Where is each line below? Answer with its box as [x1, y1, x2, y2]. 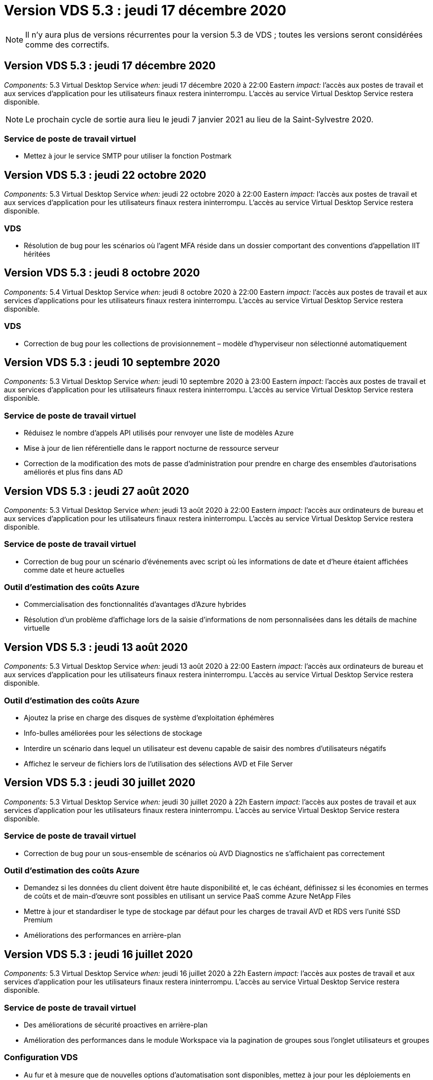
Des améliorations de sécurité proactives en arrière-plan [24, 1021, 208, 1029]
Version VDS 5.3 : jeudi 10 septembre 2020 [4, 356, 220, 369]
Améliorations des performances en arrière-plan [24, 931, 181, 940]
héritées [24, 249, 50, 258]
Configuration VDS [4, 1052, 78, 1063]
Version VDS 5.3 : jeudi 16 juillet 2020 [4, 948, 193, 961]
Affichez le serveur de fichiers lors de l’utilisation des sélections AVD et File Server [24, 759, 293, 768]
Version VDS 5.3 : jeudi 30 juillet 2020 [4, 776, 195, 789]
